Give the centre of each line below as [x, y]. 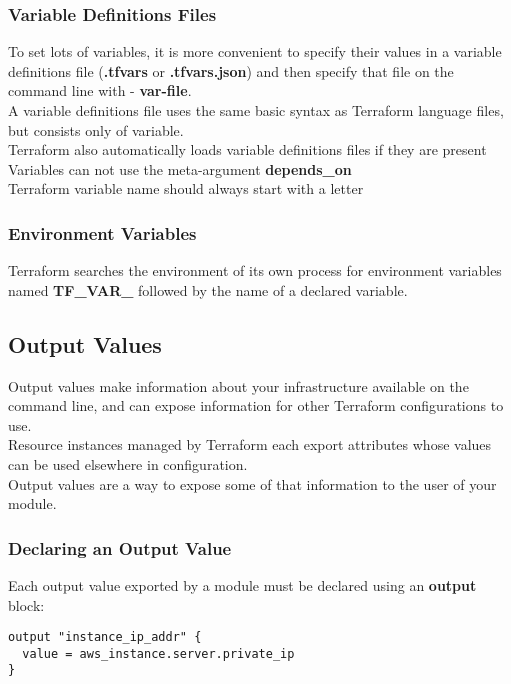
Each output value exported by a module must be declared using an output [242, 584]
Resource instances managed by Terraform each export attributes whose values [250, 444]
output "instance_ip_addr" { [105, 637]
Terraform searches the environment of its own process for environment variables [255, 270]
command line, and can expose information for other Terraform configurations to [256, 405]
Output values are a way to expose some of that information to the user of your [252, 483]
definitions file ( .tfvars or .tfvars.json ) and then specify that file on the [231, 70]
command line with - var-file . [100, 90]
